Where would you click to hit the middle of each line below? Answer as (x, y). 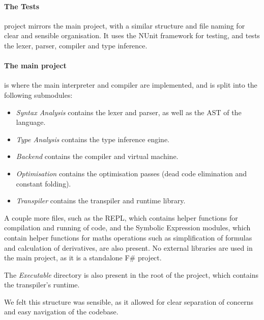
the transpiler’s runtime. (42, 285)
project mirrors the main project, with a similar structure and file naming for (125, 25)
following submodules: (38, 95)
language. (31, 122)
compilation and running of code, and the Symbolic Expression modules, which (127, 228)
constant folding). (43, 183)
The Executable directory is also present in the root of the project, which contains (131, 274)
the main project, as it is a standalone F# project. (83, 258)
